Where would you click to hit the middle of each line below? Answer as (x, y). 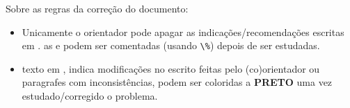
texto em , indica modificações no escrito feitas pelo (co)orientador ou (171, 68)
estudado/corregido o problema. (90, 96)
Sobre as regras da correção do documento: (97, 8)
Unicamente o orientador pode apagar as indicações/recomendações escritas (183, 31)
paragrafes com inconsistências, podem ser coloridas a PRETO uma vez (177, 82)
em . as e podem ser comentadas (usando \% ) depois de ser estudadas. (171, 45)
